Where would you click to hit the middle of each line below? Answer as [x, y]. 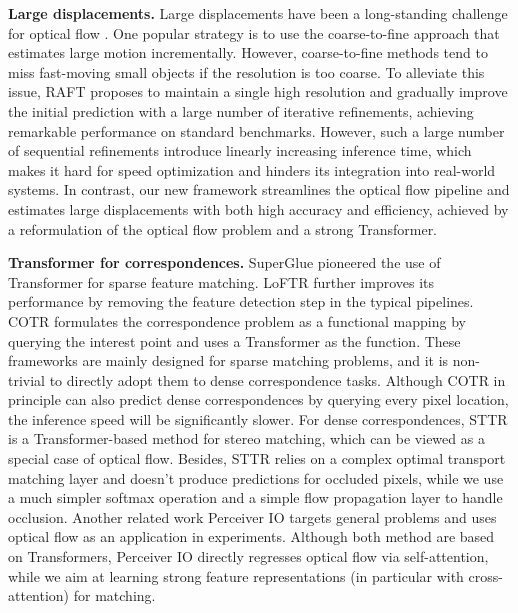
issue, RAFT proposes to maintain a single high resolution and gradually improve [258, 91]
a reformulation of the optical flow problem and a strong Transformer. [223, 228]
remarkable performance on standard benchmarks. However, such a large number [256, 130]
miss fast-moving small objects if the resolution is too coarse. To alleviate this [246, 71]
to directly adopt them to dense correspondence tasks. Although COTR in [277, 379]
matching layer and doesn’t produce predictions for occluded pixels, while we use [256, 477]
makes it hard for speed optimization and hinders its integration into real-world [252, 169]
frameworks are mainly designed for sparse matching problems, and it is [228, 360]
